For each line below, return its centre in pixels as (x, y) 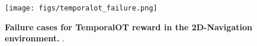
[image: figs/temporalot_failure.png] (81, 8)
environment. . (35, 38)
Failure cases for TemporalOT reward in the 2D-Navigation (128, 26)
